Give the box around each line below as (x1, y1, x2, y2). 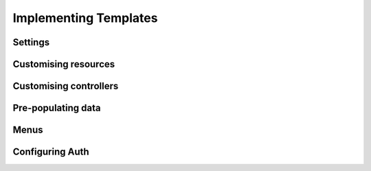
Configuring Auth (12, 146, 89, 158)
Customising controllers (12, 80, 119, 92)
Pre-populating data (12, 102, 101, 114)
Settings (12, 36, 50, 48)
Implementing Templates (12, 10, 158, 25)
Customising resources (12, 58, 115, 70)
